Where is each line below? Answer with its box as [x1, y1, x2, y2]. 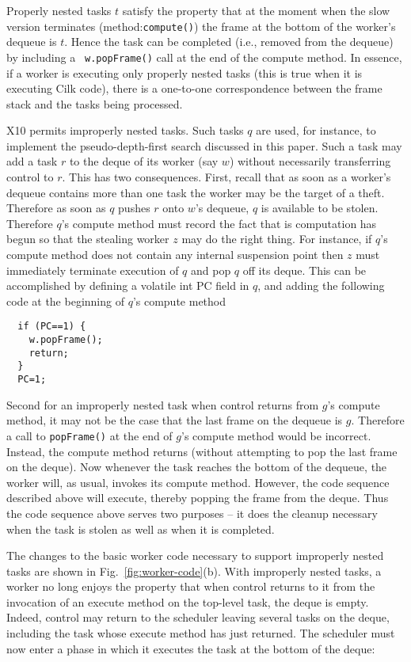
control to [6, 169, 54, 185]
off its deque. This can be [242, 261, 367, 278]
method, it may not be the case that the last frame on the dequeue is [6, 412, 343, 428]
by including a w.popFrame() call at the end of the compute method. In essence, [6, 48, 402, 65]
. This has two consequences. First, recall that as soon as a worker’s [62, 169, 391, 185]
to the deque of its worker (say [69, 153, 219, 169]
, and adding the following [257, 277, 385, 294]
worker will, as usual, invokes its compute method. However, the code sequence [6, 474, 390, 490]
